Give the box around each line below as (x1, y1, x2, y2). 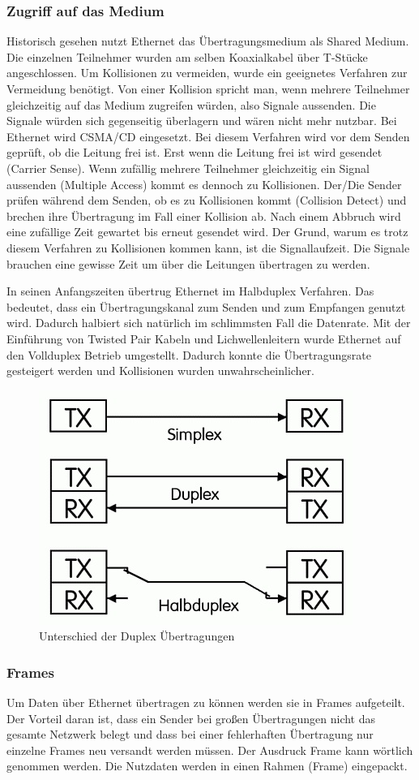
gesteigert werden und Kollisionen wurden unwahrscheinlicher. (6, 362, 315, 379)
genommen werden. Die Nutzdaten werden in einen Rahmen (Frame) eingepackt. (6, 757, 408, 774)
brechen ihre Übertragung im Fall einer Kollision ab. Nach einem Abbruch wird (6, 207, 401, 224)
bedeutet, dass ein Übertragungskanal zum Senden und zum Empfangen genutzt (6, 298, 406, 315)
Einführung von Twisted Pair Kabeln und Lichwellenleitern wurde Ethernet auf (6, 330, 401, 347)
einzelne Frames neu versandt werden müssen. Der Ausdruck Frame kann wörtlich (6, 741, 413, 758)
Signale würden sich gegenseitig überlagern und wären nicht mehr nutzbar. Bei (6, 112, 397, 129)
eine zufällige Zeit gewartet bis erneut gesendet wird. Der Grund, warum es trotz (6, 223, 408, 240)
